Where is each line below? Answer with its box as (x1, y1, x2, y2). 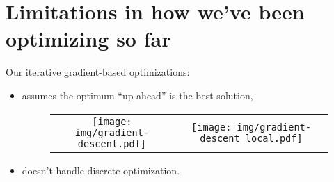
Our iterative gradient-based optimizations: (6, 65, 190, 79)
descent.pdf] (77, 138, 147, 149)
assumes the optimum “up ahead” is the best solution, (22, 88, 253, 102)
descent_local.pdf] (200, 132, 303, 144)
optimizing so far (6, 24, 171, 53)
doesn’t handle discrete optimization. (22, 163, 180, 177)
